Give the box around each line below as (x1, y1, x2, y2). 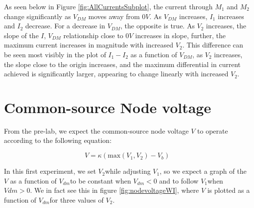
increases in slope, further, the (135, 30, 226, 40)
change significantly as (4, 11, 71, 21)
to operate (197, 125, 228, 136)
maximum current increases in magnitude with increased (4, 40, 174, 50)
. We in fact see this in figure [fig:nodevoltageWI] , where (30, 185, 199, 195)
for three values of (49, 194, 104, 205)
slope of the (4, 30, 39, 40)
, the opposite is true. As (120, 21, 195, 31)
